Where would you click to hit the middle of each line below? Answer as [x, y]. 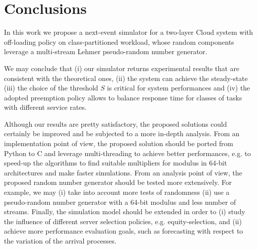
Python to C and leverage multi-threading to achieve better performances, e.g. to [128, 153]
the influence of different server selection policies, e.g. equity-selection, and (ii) [123, 221]
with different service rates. [45, 107]
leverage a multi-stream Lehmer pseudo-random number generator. [106, 51]
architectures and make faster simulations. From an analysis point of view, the [123, 172]
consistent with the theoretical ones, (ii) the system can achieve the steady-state [126, 78]
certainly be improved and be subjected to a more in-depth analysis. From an [122, 133]
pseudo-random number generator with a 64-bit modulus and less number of [120, 202]
